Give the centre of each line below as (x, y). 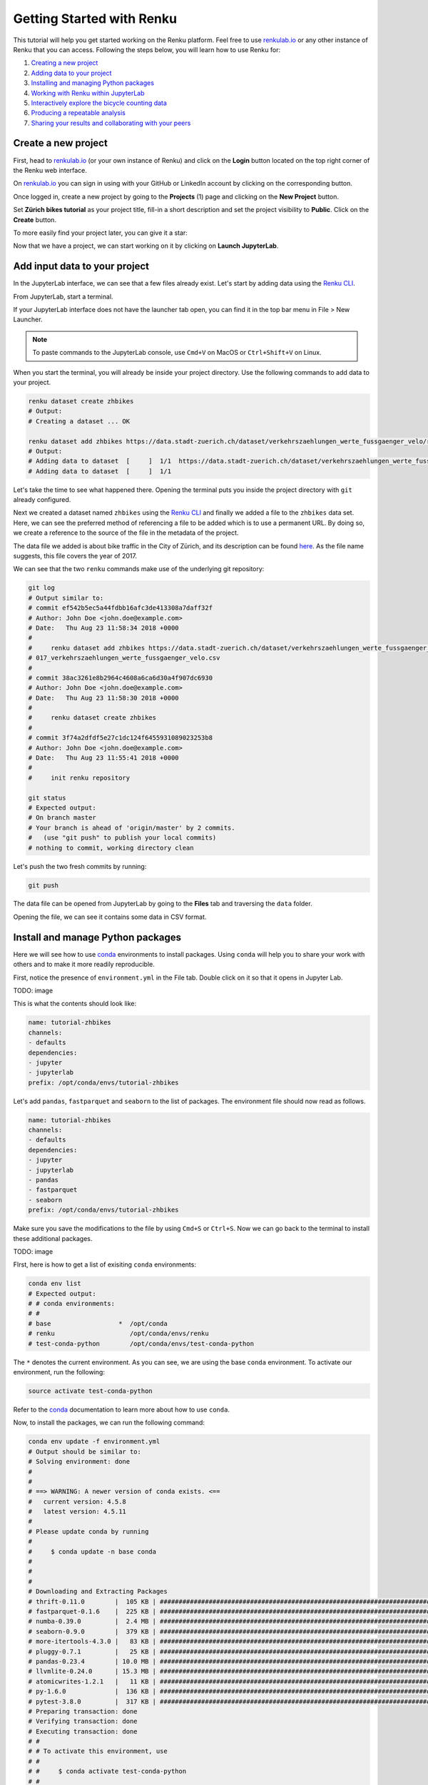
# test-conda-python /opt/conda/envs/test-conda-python (141, 1343)
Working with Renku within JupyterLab (88, 93)
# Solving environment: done (79, 1462)
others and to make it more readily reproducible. (84, 965)
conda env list (55, 1284)
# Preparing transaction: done (83, 1711)
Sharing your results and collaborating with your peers (111, 123)
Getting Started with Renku (95, 19)
